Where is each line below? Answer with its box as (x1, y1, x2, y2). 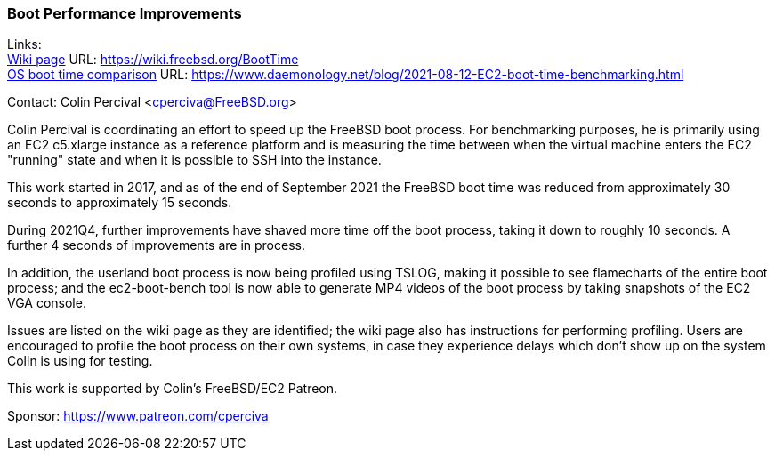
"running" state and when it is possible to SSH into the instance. (7, 152, 382, 168)
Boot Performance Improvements (7, 4, 242, 22)
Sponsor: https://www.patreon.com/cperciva (7, 408, 269, 424)
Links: (7, 36, 42, 52)
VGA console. (7, 295, 86, 311)
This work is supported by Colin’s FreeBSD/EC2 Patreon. (7, 381, 338, 397)
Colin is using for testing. (7, 353, 153, 369)
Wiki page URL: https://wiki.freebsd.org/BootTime (7, 52, 299, 68)
